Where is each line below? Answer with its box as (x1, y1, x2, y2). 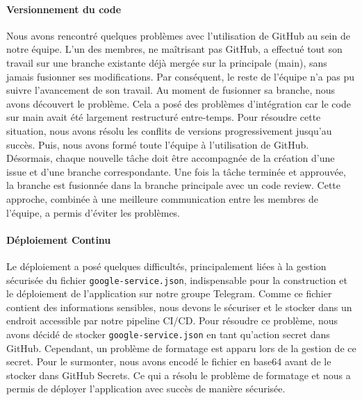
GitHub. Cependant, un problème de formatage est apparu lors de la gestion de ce (6, 340, 356, 355)
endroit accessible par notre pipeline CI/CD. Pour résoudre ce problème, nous (6, 313, 338, 328)
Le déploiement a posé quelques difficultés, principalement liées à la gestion (6, 258, 327, 273)
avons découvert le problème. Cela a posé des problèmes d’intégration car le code (6, 96, 351, 110)
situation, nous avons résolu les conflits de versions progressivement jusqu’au (6, 123, 332, 137)
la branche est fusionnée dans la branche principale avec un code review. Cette (6, 178, 341, 192)
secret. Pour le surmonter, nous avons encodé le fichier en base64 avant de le (6, 354, 331, 369)
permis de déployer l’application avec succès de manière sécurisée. (6, 381, 286, 396)
